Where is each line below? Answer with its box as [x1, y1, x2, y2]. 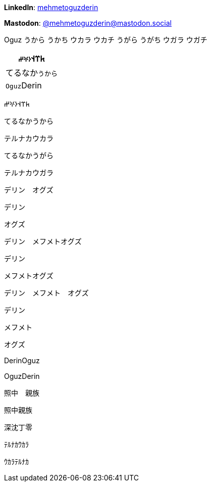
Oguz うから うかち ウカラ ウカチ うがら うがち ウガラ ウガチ [4, 35, 207, 44]
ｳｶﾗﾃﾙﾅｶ [4, 457, 29, 466]
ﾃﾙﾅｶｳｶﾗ [4, 440, 29, 449]
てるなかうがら [4, 151, 54, 160]
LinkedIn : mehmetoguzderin [4, 3, 98, 12]
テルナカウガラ [4, 168, 54, 177]
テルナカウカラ [4, 134, 54, 142]
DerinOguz [4, 356, 40, 365]
